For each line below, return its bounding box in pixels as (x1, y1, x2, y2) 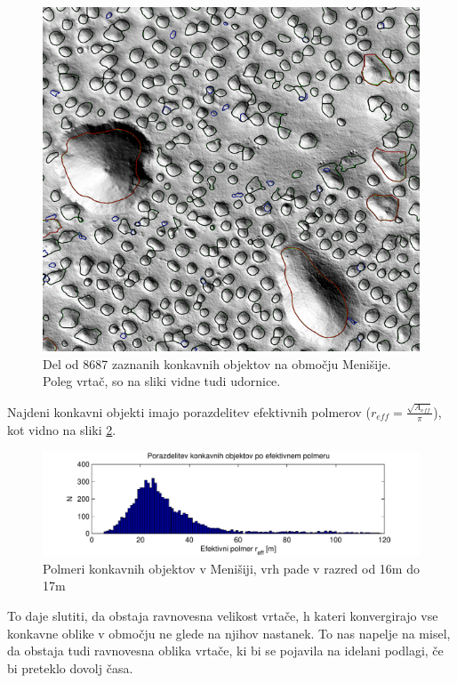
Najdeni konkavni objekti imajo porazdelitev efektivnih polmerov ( (7, 402, 371, 421)
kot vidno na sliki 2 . (7, 420, 116, 438)
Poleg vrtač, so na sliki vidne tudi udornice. (43, 372, 281, 390)
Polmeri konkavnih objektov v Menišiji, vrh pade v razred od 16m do (43, 558, 420, 577)
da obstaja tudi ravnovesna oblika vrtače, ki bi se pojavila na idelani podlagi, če (7, 641, 444, 660)
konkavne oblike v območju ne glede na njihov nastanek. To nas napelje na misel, (7, 623, 451, 642)
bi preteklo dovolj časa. (7, 658, 133, 677)
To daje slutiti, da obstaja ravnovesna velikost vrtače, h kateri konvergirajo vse (7, 606, 438, 624)
